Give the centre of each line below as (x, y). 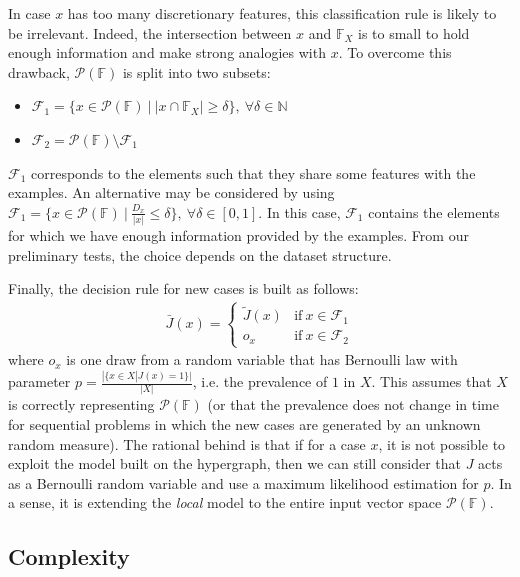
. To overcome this (395, 52)
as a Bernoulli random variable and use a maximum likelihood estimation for (243, 482)
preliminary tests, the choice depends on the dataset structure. (200, 254)
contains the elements (434, 211)
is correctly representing (81, 404)
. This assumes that (431, 381)
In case (29, 13)
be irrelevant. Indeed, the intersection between (150, 32)
